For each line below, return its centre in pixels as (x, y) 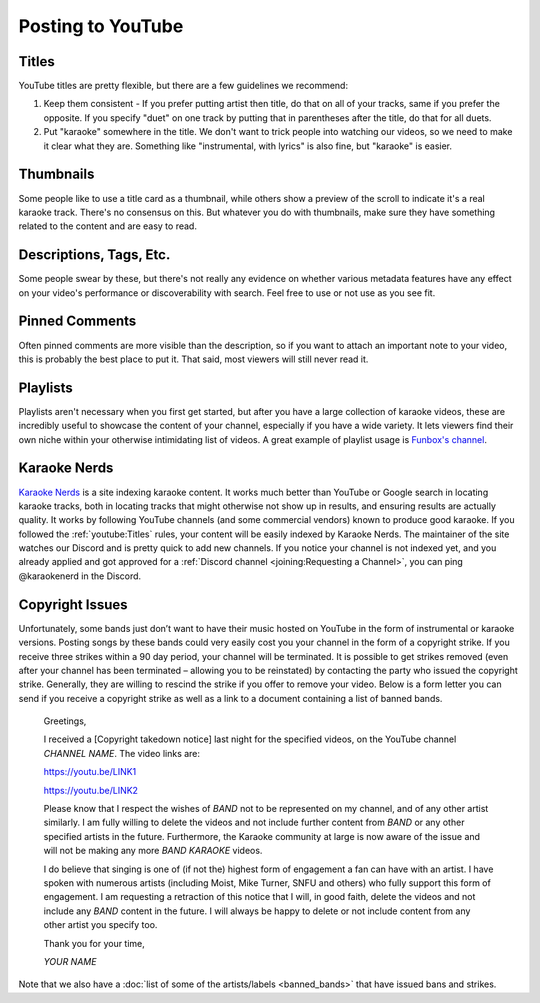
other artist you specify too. (100, 925)
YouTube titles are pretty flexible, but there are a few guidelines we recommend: (183, 86)
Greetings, (65, 721)
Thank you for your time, (94, 943)
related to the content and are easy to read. (107, 226)
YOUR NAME (70, 961)
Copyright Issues (73, 604)
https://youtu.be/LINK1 (90, 772)
